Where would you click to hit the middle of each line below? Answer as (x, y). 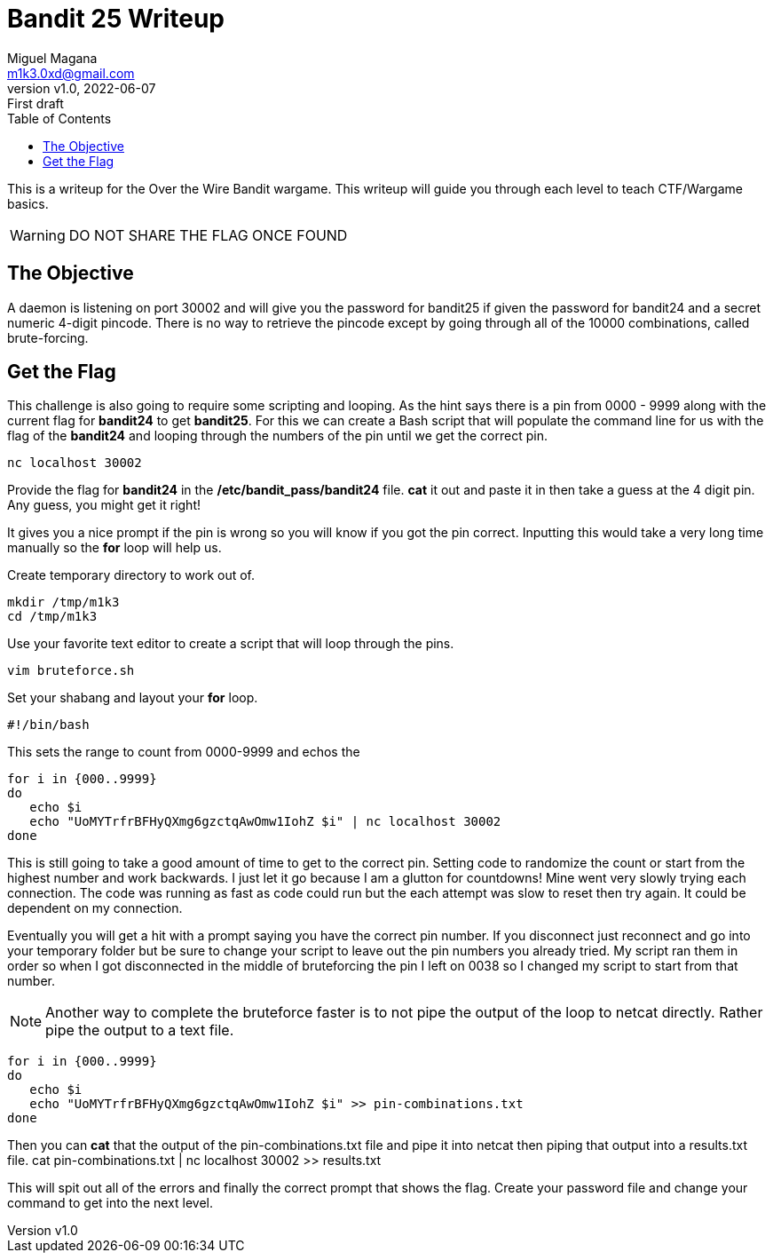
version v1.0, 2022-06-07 (82, 88)
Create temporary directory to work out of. (131, 575)
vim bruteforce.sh (71, 671)
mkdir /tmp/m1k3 (63, 602)
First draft (35, 103)
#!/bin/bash (48, 725)
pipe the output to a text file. (140, 1030)
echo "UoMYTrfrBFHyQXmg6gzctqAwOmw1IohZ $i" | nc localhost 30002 (265, 822)
